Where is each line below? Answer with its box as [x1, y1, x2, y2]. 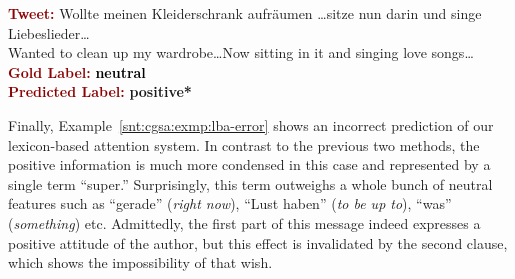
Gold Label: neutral [8, 61, 146, 82]
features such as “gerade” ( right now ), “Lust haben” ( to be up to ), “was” [8, 193, 452, 214]
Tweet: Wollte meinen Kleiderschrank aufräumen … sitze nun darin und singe [8, 3, 482, 23]
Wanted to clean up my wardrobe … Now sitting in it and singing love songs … [8, 42, 474, 63]
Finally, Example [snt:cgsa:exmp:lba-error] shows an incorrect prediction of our [8, 114, 494, 135]
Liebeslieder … [8, 22, 90, 43]
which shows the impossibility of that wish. [8, 252, 273, 273]
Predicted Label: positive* [8, 81, 192, 102]
